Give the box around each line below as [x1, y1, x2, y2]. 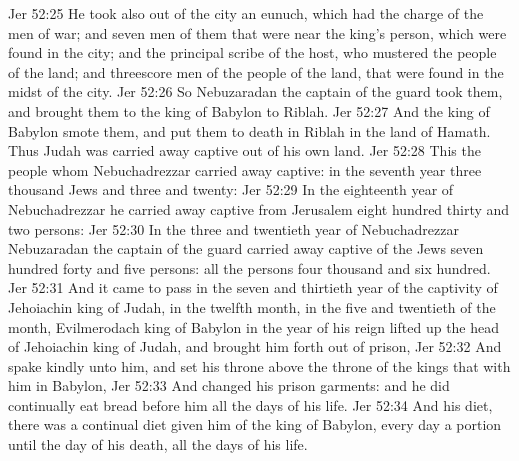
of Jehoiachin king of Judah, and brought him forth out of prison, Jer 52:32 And [8, 336, 502, 357]
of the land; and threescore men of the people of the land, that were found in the [8, 61, 504, 82]
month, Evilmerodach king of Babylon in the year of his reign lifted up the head [8, 316, 500, 337]
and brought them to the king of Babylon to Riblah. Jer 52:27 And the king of [8, 100, 490, 121]
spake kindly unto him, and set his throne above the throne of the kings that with [8, 355, 511, 376]
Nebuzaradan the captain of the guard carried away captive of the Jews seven [8, 238, 484, 259]
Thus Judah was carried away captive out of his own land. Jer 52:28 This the [8, 140, 481, 161]
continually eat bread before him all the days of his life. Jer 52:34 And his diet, [8, 394, 493, 415]
